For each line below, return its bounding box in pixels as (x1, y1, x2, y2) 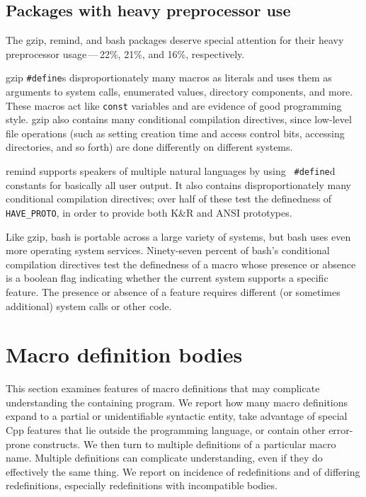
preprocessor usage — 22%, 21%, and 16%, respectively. (6, 46, 245, 61)
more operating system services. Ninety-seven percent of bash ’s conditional (6, 243, 330, 258)
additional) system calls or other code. (6, 298, 172, 313)
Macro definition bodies (6, 340, 243, 369)
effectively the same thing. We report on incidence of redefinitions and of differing (6, 464, 360, 479)
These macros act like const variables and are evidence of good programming (6, 98, 342, 113)
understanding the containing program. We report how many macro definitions (6, 394, 348, 409)
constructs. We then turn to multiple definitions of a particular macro (33, 436, 336, 451)
